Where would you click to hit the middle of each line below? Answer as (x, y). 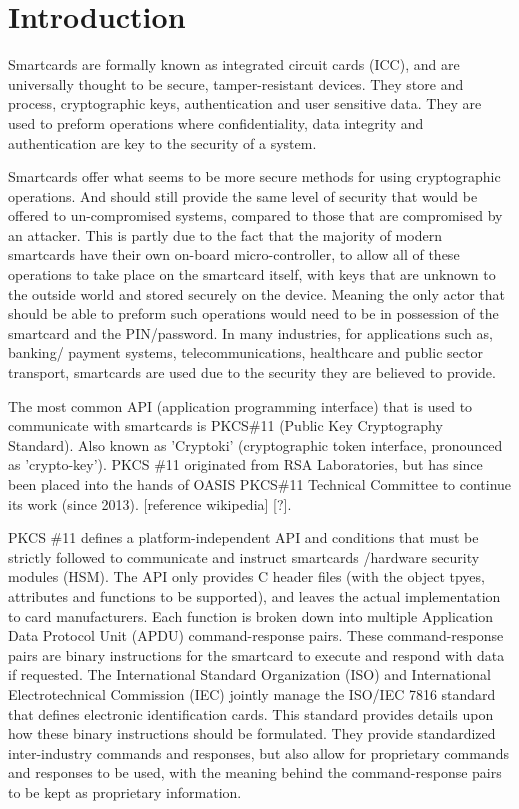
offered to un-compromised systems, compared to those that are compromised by (255, 215)
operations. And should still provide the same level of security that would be (243, 195)
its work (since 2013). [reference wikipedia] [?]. (150, 503)
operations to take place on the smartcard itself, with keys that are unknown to (252, 274)
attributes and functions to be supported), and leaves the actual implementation (254, 595)
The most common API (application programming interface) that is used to (240, 405)
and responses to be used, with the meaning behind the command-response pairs (255, 772)
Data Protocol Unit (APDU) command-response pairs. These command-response (256, 635)
